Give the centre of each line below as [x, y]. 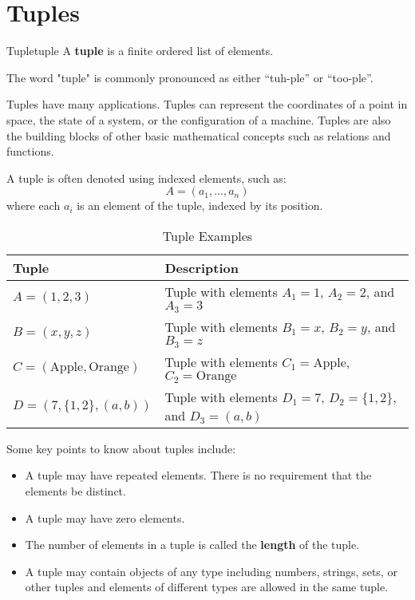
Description [202, 267]
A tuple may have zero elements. [105, 517]
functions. [30, 151]
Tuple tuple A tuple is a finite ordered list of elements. [140, 51]
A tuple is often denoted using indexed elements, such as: [146, 178]
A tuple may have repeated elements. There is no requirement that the [198, 475]
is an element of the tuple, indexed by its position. [200, 205]
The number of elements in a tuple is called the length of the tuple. [192, 545]
